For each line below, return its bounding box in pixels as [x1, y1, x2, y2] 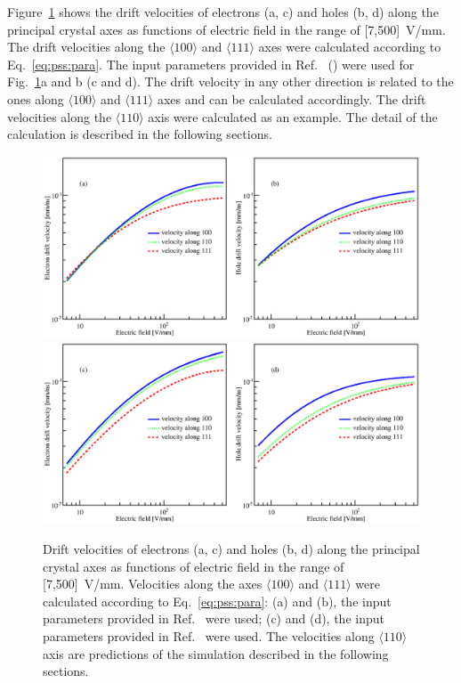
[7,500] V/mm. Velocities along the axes [43, 574, 263, 593]
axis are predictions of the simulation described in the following [43, 644, 389, 663]
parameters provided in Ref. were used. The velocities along [43, 627, 375, 645]
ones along [7, 89, 64, 108]
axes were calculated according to [258, 37, 441, 56]
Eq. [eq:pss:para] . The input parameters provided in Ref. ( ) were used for [7, 54, 415, 73]
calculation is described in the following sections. [7, 125, 272, 143]
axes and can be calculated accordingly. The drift [157, 89, 426, 108]
